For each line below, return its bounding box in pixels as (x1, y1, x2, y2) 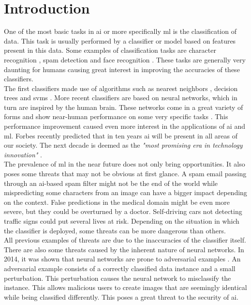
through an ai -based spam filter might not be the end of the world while (4, 178, 218, 188)
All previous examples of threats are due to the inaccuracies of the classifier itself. (4, 235, 246, 245)
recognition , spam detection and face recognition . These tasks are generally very (4, 54, 246, 64)
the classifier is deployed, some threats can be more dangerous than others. (4, 225, 226, 235)
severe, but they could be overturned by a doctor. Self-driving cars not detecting (4, 206, 242, 216)
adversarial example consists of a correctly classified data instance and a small (4, 263, 236, 273)
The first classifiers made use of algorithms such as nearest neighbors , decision (4, 83, 238, 93)
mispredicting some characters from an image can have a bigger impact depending (4, 187, 247, 198)
